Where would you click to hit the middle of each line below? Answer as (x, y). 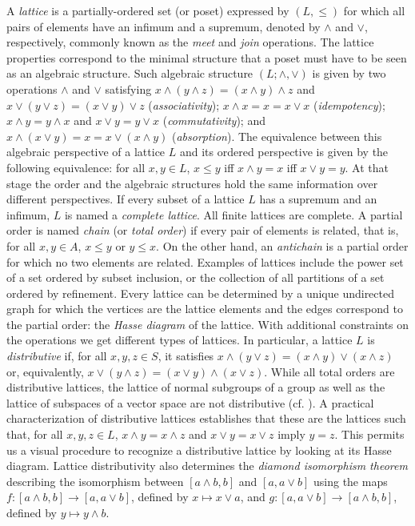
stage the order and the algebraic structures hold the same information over (192, 183)
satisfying (128, 88)
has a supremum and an (318, 199)
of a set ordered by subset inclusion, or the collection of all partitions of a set (196, 277)
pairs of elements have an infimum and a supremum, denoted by (164, 26)
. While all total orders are (329, 371)
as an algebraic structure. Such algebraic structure (130, 73)
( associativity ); (184, 104)
